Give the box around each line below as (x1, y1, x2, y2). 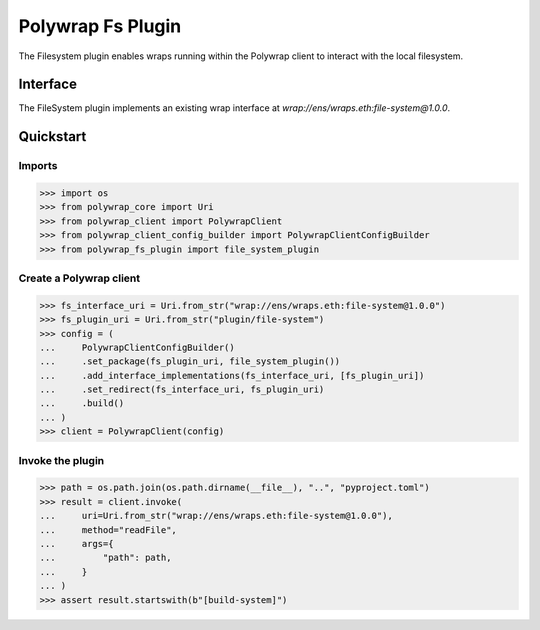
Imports (18, 159, 58, 173)
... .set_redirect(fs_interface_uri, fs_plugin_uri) (39, 384, 325, 395)
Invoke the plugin (18, 453, 105, 467)
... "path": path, (39, 552, 172, 564)
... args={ (39, 538, 114, 549)
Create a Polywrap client (18, 271, 140, 285)
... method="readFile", (39, 524, 177, 535)
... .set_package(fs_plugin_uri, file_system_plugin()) (39, 356, 341, 367)
